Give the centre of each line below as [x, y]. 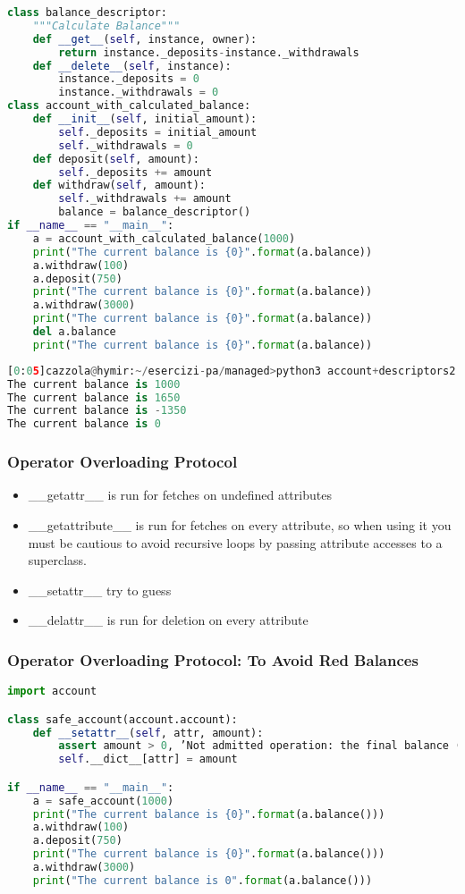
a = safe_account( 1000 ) [103, 801]
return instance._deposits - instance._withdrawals [209, 52]
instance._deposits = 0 [129, 79]
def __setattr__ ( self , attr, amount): [148, 733]
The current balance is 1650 [94, 397]
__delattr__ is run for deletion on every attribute [168, 620]
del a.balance [74, 332]
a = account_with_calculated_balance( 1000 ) [164, 238]
